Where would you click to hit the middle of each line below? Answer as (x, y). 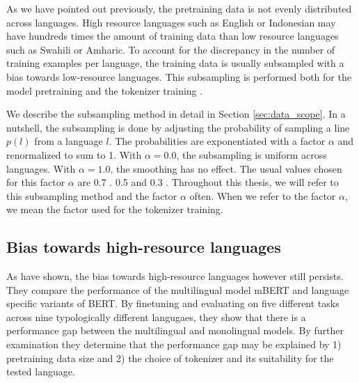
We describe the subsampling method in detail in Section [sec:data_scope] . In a (176, 114)
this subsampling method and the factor (92, 195)
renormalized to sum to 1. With (74, 154)
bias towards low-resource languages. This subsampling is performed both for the (179, 76)
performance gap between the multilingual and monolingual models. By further (175, 330)
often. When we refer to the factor (263, 195)
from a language (69, 141)
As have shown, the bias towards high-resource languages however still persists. (175, 276)
